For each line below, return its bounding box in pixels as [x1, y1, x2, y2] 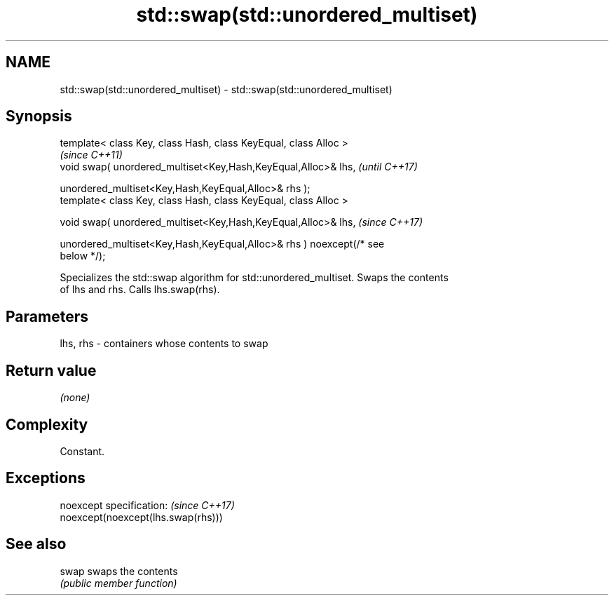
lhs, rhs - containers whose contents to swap [60, 337, 268, 350]
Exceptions [6, 469, 86, 487]
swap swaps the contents [60, 565, 178, 577]
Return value [6, 361, 97, 379]
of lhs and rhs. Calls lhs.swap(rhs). [60, 283, 220, 296]
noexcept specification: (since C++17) [60, 499, 235, 511]
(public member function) [60, 576, 177, 589]
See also [6, 535, 67, 553]
